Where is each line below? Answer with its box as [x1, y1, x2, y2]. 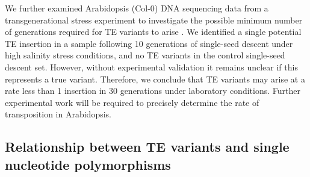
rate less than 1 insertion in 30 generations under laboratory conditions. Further [5, 84, 300, 97]
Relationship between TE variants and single [5, 137, 290, 156]
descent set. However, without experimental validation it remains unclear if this [5, 60, 298, 73]
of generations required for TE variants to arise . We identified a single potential [5, 25, 302, 38]
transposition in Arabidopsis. [5, 108, 111, 120]
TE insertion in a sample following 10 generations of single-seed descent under [5, 37, 293, 49]
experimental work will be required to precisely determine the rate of [5, 96, 259, 108]
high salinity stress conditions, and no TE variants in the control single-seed [5, 49, 285, 61]
